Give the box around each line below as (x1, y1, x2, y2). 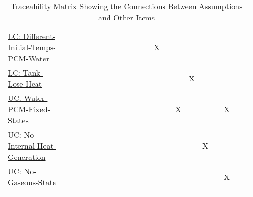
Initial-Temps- (8, 41, 56, 53)
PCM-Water (8, 53, 50, 64)
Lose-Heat (8, 78, 42, 89)
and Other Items (98, 12, 155, 23)
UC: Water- (8, 92, 48, 103)
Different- (23, 30, 55, 41)
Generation (8, 151, 46, 162)
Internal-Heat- (8, 140, 56, 151)
